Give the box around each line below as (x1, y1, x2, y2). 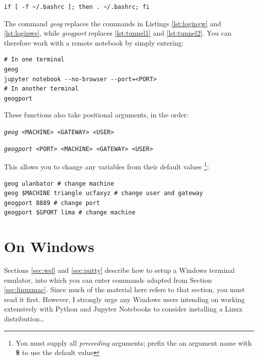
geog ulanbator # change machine (4, 180, 114, 187)
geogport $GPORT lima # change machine (4, 209, 135, 216)
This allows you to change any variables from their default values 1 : (4, 160, 209, 171)
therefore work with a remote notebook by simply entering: (4, 37, 184, 48)
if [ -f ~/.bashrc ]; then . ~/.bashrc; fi (4, 3, 150, 10)
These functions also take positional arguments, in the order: (4, 109, 189, 120)
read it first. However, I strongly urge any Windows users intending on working (4, 294, 245, 304)
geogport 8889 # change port (4, 199, 100, 206)
